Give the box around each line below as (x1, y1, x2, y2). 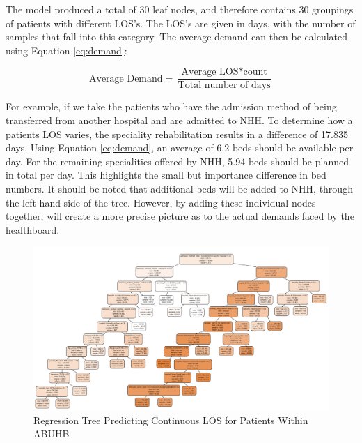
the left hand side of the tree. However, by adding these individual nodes (6, 195, 316, 209)
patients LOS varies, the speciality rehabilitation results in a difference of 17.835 (6, 126, 348, 141)
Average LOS (181, 67, 239, 77)
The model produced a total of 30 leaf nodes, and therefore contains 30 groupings (6, 2, 354, 16)
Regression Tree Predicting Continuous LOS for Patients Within (33, 412, 308, 427)
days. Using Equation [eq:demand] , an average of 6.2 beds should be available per (6, 140, 354, 155)
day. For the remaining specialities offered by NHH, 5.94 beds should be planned (6, 153, 349, 168)
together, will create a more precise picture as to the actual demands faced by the (6, 209, 354, 223)
